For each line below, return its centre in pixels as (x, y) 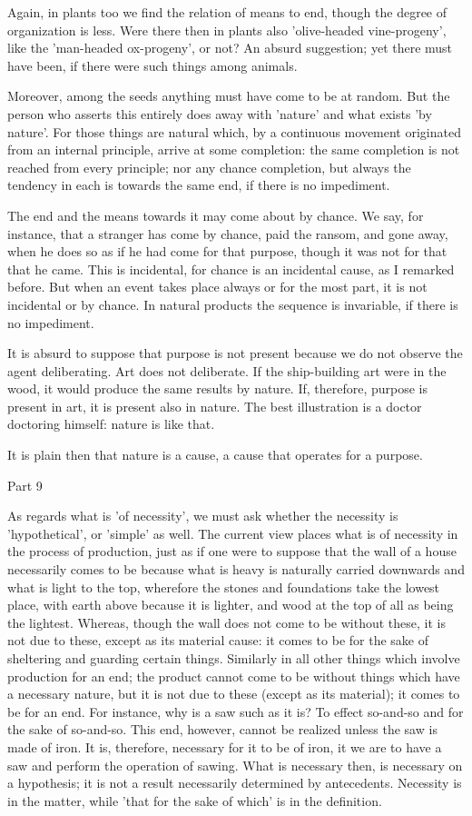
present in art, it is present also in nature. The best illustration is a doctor (215, 406)
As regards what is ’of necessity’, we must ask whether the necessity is (203, 516)
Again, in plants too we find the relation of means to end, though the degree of (227, 12)
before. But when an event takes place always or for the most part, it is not (217, 287)
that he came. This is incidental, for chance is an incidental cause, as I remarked (231, 269)
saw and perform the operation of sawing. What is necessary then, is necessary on (235, 765)
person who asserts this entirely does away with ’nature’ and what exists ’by (220, 113)
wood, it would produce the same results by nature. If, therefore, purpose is (218, 388)
